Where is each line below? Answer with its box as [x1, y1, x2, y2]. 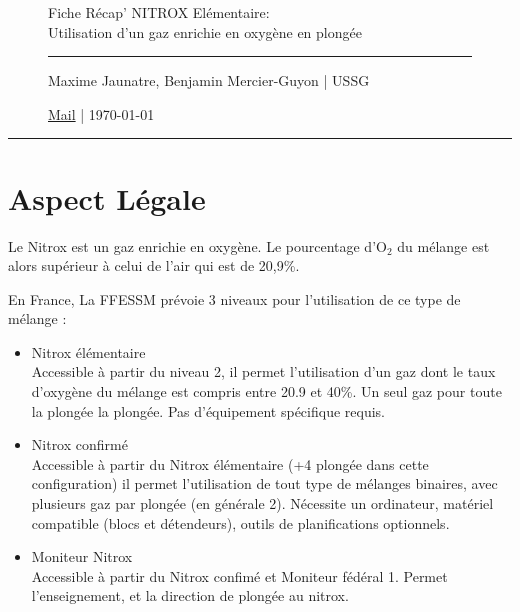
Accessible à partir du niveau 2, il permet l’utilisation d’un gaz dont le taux [31, 361, 496, 382]
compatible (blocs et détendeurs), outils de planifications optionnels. [31, 512, 450, 533]
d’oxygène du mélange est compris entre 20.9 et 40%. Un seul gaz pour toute [31, 381, 502, 402]
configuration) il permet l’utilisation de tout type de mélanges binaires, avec [31, 473, 498, 494]
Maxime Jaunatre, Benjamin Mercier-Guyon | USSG [48, 70, 370, 91]
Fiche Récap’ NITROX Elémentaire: [48, 2, 270, 22]
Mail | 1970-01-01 [48, 103, 155, 124]
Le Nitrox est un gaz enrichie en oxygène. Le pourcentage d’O [8, 235, 387, 256]
